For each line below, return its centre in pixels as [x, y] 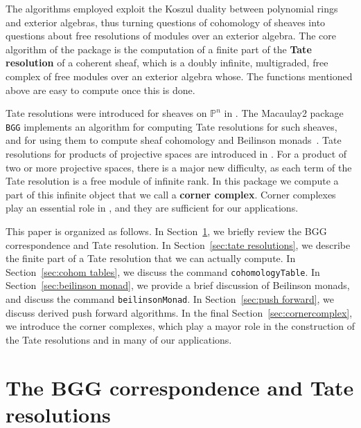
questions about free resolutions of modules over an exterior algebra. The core [171, 36]
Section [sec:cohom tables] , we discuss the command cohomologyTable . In [163, 271]
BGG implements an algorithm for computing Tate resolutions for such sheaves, [171, 126]
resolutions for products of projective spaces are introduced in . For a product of [176, 153]
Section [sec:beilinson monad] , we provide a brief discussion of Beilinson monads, [178, 285]
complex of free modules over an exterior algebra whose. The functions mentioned [179, 76]
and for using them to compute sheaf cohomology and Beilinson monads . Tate [174, 140]
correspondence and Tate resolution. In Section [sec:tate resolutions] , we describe [178, 244]
